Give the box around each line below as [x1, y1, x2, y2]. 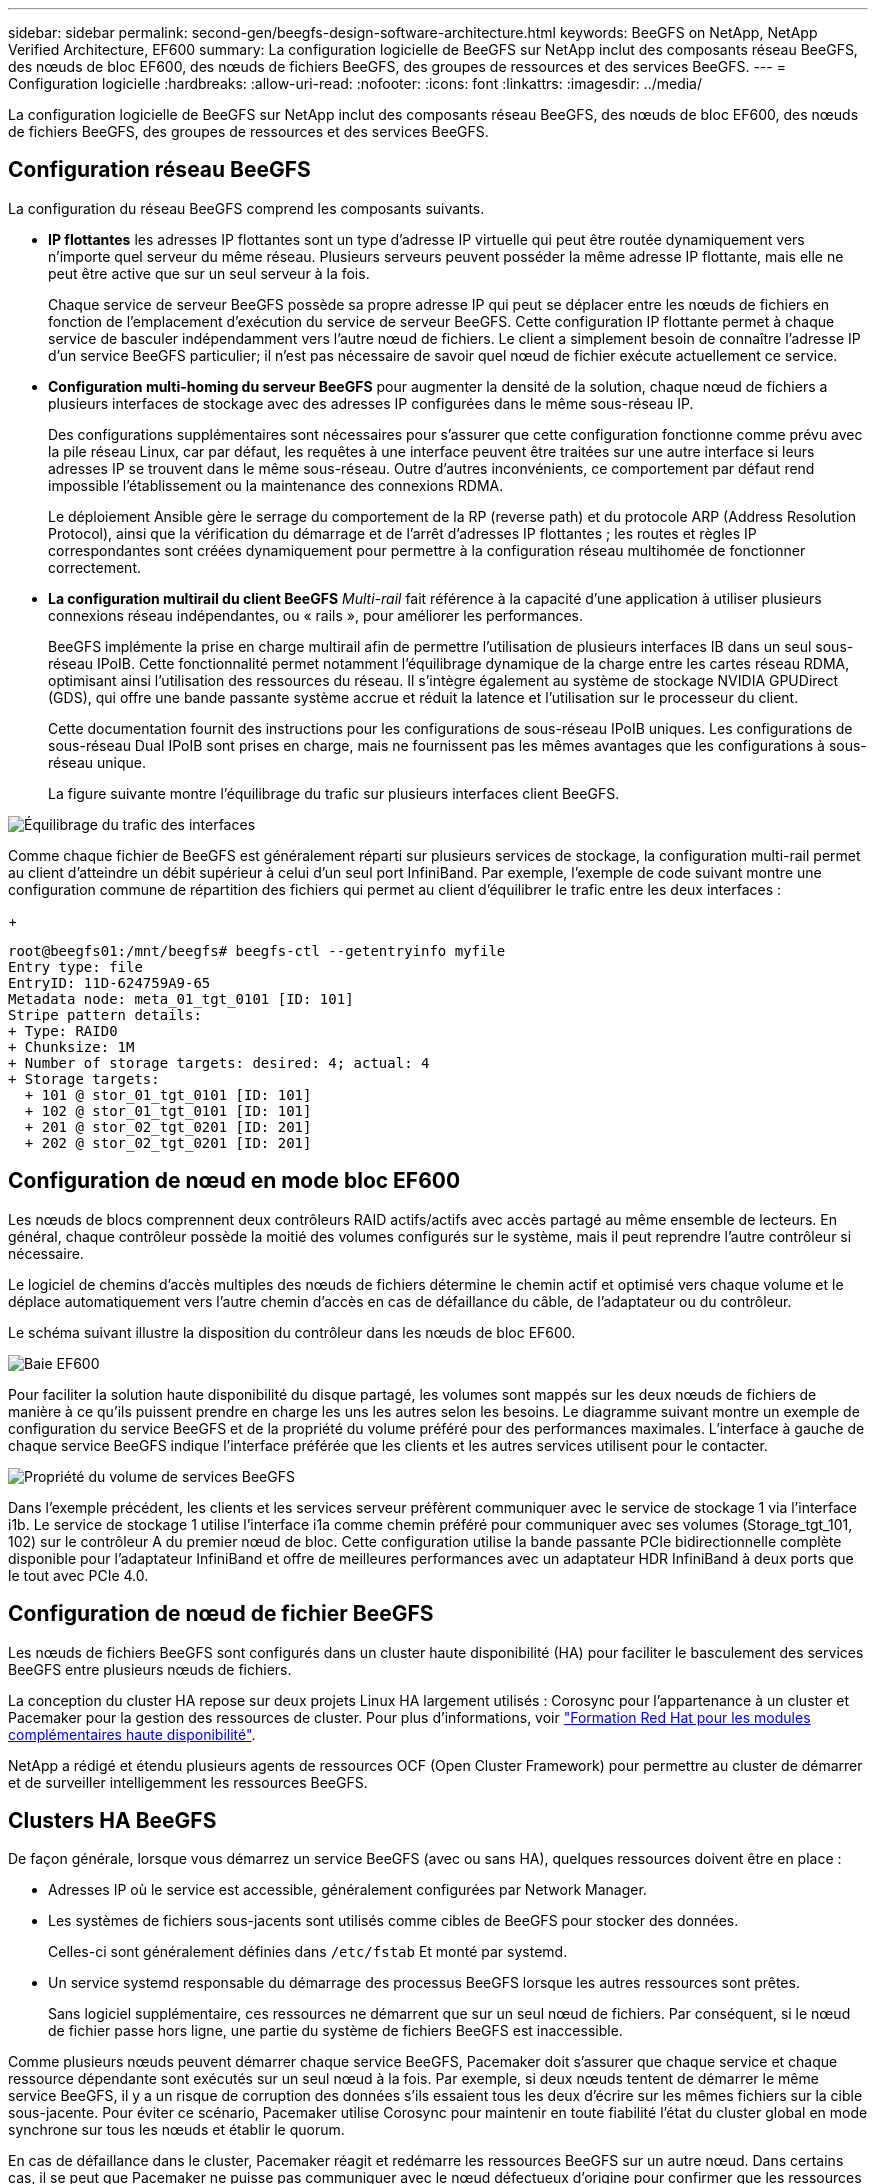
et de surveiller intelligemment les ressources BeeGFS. [8, 1773, 368, 1791]
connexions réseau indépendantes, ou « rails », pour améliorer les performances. [48, 606, 583, 624]
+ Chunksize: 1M [8, 1038, 135, 1055]
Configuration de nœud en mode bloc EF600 [8, 1168, 461, 1194]
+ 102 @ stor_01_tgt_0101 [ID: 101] [24, 1102, 312, 1119]
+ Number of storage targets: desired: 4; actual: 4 [8, 1054, 430, 1071]
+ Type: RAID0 [8, 1022, 118, 1039]
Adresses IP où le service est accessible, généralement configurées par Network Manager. [48, 1881, 647, 1899]
